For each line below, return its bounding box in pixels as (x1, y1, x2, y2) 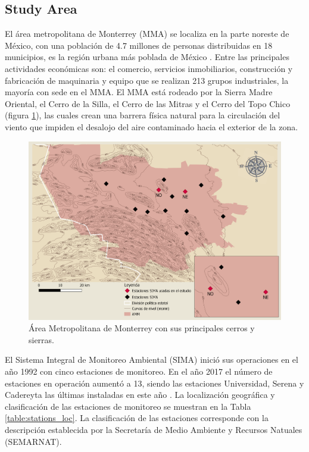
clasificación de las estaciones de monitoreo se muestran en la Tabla (5, 400, 251, 412)
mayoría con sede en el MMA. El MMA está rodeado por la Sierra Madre (5, 86, 273, 98)
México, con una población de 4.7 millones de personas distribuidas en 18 (5, 39, 273, 51)
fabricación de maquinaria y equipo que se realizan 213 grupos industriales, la (5, 74, 289, 86)
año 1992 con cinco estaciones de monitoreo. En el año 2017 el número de (5, 365, 273, 377)
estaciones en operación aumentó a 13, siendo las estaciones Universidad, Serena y (5, 376, 304, 389)
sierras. (29, 333, 55, 346)
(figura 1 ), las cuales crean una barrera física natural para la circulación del (5, 109, 280, 121)
